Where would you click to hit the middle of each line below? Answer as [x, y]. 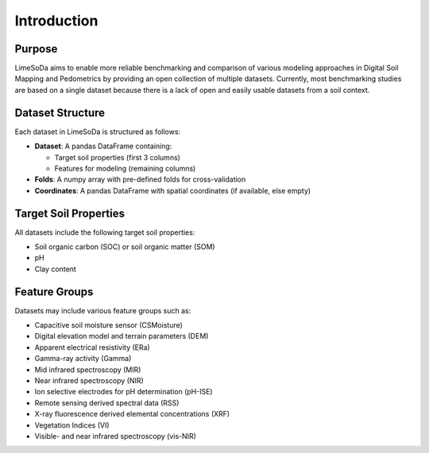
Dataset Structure [60, 112]
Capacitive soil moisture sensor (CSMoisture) [108, 325]
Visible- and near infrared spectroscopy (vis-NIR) [115, 436]
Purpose [36, 49]
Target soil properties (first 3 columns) [117, 157]
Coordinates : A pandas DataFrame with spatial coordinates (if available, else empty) [173, 190]
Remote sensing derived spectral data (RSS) [107, 403]
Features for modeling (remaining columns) [125, 168]
